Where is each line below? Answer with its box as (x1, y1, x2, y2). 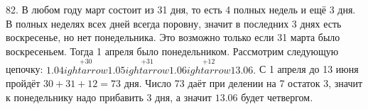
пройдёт (6, 76, 40, 91)
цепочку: (6, 62, 43, 76)
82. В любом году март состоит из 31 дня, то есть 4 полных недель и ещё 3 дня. (6, 2, 356, 16)
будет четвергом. (241, 89, 313, 104)
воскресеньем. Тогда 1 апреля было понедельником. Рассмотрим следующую (6, 43, 339, 58)
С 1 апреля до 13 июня (259, 62, 359, 76)
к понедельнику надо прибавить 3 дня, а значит (6, 89, 212, 104)
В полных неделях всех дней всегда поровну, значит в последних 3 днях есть (6, 16, 342, 30)
